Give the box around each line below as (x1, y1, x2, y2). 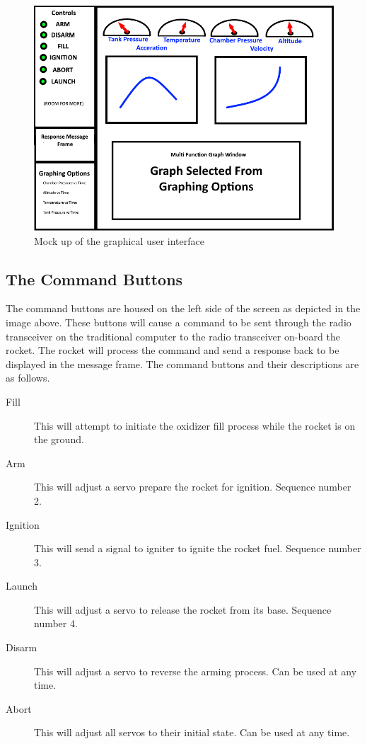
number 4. (34, 616, 78, 631)
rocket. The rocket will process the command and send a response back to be (6, 343, 339, 357)
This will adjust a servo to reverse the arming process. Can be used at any (34, 663, 357, 678)
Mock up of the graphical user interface (34, 233, 204, 248)
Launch (6, 578, 37, 593)
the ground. (34, 432, 84, 447)
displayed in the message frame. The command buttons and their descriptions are (6, 356, 359, 371)
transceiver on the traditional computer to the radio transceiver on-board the (6, 328, 340, 343)
